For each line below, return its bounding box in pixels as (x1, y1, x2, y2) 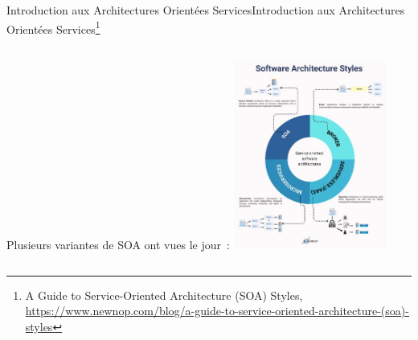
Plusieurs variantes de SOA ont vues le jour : (6, 236, 230, 253)
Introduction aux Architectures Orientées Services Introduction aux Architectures (6, 2, 405, 18)
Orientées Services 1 (6, 18, 100, 37)
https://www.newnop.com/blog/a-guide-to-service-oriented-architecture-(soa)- (25, 302, 409, 319)
